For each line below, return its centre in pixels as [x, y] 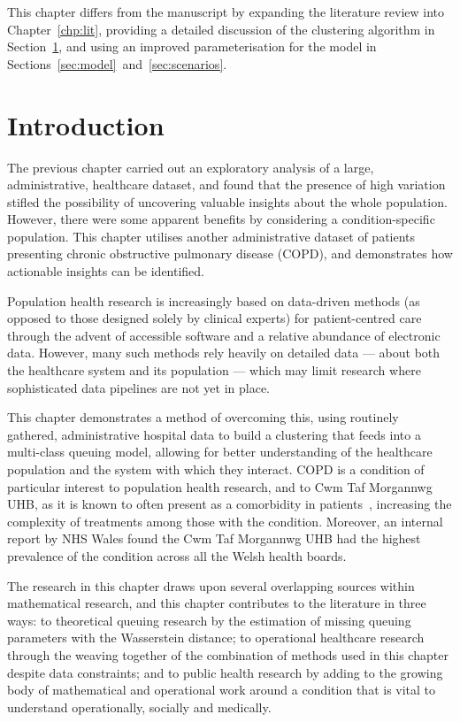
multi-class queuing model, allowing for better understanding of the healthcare [220, 452]
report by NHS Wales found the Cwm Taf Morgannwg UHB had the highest [214, 538]
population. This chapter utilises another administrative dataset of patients [211, 236]
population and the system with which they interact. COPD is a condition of [216, 469]
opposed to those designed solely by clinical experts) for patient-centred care [215, 318]
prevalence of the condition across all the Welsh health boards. [177, 555]
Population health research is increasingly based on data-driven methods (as [214, 300]
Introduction [86, 124]
